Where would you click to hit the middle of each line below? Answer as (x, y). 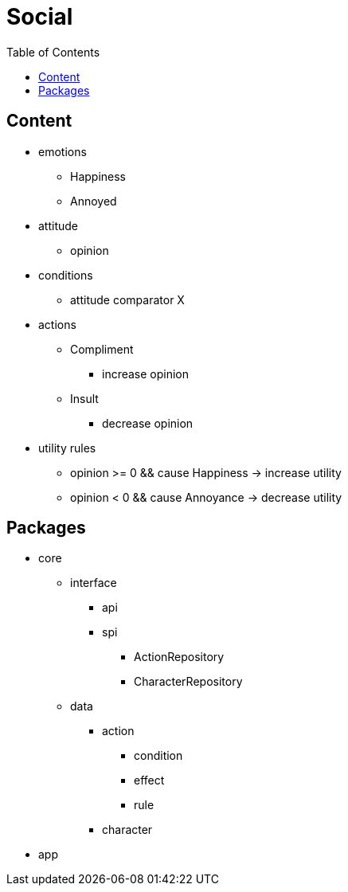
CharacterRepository (188, 682)
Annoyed (94, 201)
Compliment (102, 349)
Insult (84, 398)
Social (40, 17)
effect (149, 780)
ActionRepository (179, 657)
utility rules (67, 448)
